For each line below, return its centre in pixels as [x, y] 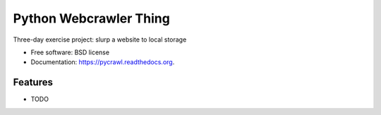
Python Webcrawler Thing [92, 18]
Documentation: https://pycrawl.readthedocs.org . [103, 62]
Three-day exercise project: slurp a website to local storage [100, 40]
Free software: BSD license [70, 52]
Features [33, 82]
